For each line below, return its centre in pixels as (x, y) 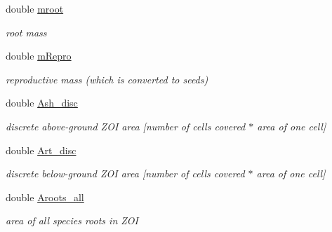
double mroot (35, 8)
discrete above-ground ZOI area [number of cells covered (126, 126)
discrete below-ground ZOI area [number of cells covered (125, 173)
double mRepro (39, 56)
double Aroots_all (45, 197)
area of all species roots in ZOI (72, 220)
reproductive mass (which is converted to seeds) (107, 79)
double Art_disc (41, 150)
